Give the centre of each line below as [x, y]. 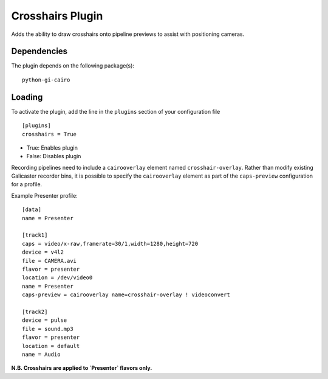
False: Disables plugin [54, 156]
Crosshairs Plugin [57, 16]
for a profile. [27, 184]
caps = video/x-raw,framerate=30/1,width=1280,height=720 [110, 244]
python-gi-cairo [46, 80]
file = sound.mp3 [48, 329]
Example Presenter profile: [45, 195]
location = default [51, 346]
